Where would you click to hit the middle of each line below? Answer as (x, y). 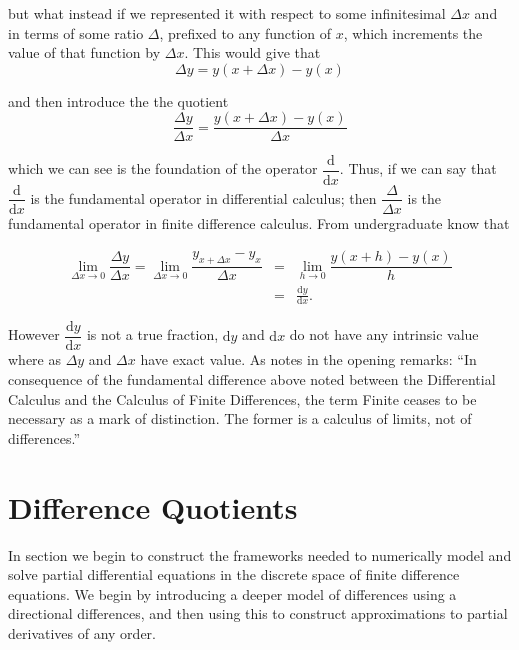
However (34, 334)
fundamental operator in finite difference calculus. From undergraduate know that (259, 222)
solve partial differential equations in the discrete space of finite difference (234, 574)
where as (34, 359)
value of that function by (84, 52)
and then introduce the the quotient (118, 100)
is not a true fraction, (152, 334)
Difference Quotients (153, 506)
